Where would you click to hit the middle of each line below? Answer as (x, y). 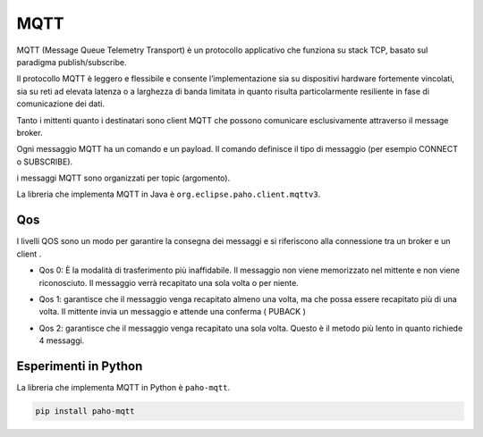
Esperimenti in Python (80, 366)
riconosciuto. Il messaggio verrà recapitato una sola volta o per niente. (169, 282)
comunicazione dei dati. (60, 104)
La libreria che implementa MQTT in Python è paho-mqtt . (123, 387)
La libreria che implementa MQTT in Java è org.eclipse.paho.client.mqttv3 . (169, 194)
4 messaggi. (62, 340)
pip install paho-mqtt (85, 411)
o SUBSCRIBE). (45, 162)
